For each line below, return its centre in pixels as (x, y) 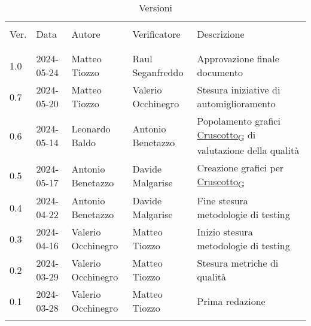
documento (220, 72)
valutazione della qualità (248, 150)
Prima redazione (231, 301)
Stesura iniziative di (239, 90)
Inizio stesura (225, 232)
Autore (86, 34)
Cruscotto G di (226, 136)
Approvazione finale (238, 58)
